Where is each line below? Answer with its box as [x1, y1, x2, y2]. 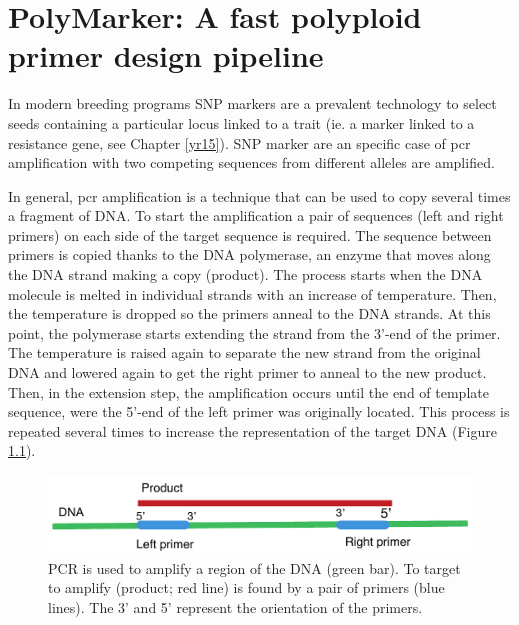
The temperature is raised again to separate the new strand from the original [8, 342, 481, 363]
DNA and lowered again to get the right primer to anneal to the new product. [8, 362, 487, 383]
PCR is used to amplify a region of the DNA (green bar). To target [48, 557, 461, 578]
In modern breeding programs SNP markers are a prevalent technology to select [8, 93, 497, 114]
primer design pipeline [8, 35, 324, 76]
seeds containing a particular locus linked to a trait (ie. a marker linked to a [8, 112, 475, 133]
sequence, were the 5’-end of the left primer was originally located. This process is [8, 401, 510, 422]
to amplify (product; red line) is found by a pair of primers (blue [48, 577, 445, 598]
